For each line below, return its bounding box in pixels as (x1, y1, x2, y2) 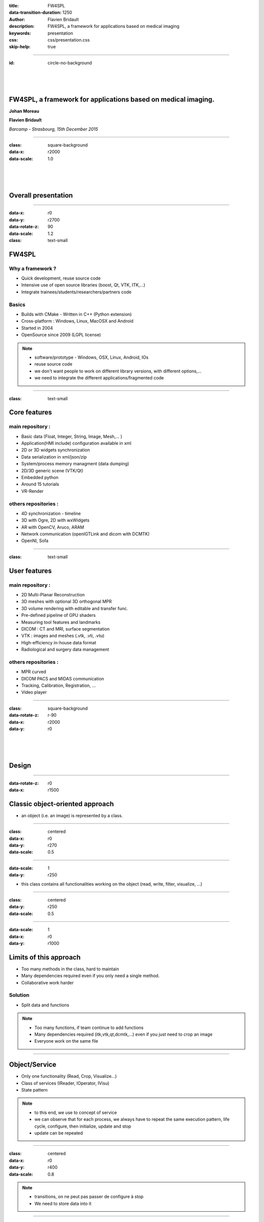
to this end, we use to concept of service (34, 1110, 117, 1115)
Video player (21, 689, 47, 695)
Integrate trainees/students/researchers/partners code (21, 289, 132, 295)
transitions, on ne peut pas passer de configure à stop (34, 1194, 144, 1200)
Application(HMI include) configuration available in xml (21, 440, 132, 446)
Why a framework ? (9, 265, 57, 272)
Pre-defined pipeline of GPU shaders (21, 612, 96, 618)
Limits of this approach (9, 953, 81, 961)
